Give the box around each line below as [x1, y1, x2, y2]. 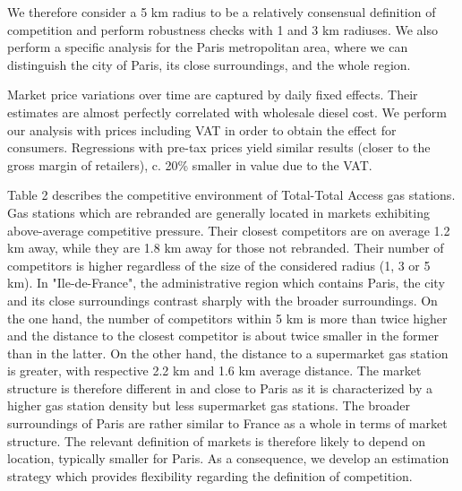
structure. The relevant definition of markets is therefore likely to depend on [7, 431, 426, 450]
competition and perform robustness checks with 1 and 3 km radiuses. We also [7, 20, 438, 39]
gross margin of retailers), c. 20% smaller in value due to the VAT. [7, 155, 372, 174]
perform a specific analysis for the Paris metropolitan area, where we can [7, 38, 408, 56]
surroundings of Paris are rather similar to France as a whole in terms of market [7, 414, 448, 433]
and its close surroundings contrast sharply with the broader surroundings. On [7, 290, 438, 309]
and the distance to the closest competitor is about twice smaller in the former [7, 326, 439, 345]
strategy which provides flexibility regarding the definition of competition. [7, 466, 413, 485]
